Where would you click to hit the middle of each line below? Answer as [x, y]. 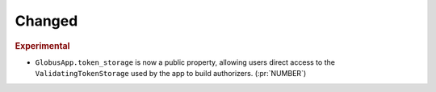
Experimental [42, 46]
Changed [46, 21]
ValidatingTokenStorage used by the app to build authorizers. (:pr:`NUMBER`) [171, 74]
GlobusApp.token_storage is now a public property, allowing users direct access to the [185, 62]
